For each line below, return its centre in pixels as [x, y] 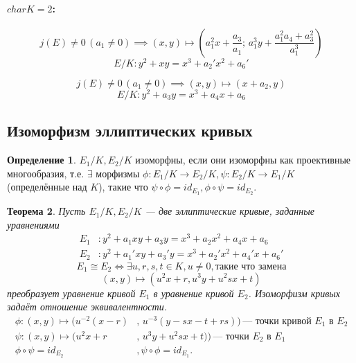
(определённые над [47, 187]
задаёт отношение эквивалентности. [87, 307]
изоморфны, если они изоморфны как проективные [243, 160]
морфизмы [118, 173]
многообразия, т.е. [46, 173]
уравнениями [33, 224]
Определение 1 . [42, 160]
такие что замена [251, 266]
